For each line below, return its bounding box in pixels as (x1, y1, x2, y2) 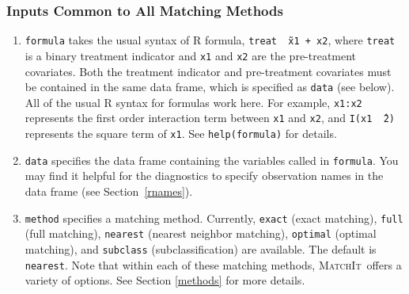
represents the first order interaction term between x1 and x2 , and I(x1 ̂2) (25, 109, 395, 126)
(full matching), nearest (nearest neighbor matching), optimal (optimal (25, 225, 377, 242)
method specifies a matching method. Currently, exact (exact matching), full (25, 209, 403, 226)
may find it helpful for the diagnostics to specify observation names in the (25, 167, 384, 184)
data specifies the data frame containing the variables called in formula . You (25, 151, 399, 168)
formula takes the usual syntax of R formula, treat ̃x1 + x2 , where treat (25, 32, 396, 48)
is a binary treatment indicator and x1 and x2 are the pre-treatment (25, 47, 357, 63)
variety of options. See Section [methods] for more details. (25, 272, 305, 288)
